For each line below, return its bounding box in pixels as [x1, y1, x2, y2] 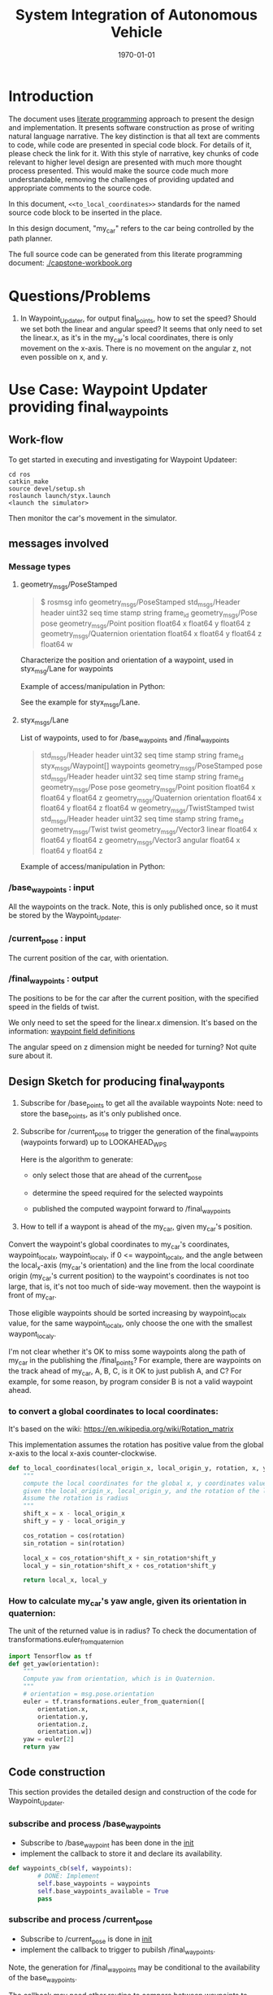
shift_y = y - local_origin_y [23, 1517, 126, 1526]
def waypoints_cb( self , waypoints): [8, 1865, 132, 1873]
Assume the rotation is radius [23, 1495, 129, 1503]
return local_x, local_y [23, 1576, 107, 1584]
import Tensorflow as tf [8, 1652, 93, 1661]
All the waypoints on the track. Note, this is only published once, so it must [8, 901, 258, 912]
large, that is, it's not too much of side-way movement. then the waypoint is [8, 1281, 262, 1291]
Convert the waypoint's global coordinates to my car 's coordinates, [8, 1239, 230, 1251]
